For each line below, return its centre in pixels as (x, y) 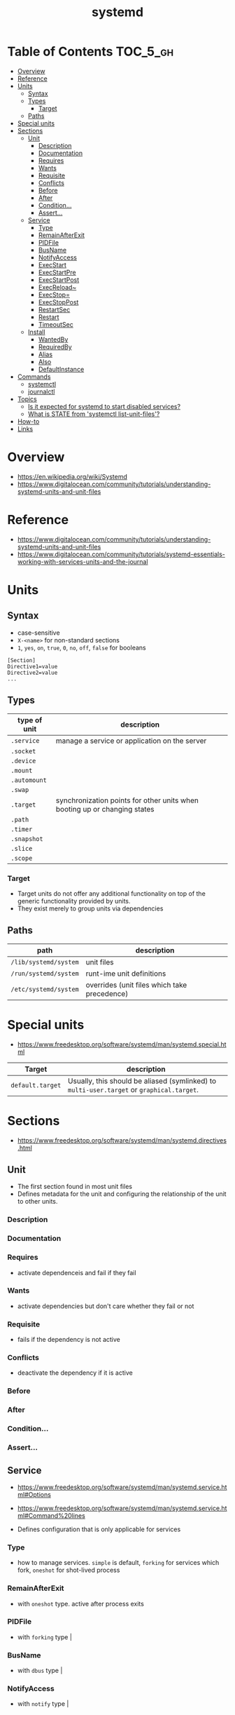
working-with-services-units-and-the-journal (83, 561)
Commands (34, 377)
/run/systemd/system (45, 973)
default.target (36, 1085)
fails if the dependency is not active (69, 1340)
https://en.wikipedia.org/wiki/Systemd (72, 476)
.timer (22, 829)
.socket (23, 751)
